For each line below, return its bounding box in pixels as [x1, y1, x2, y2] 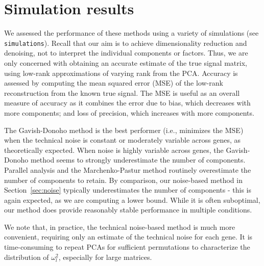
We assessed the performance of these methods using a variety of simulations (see [4, 28, 259, 38]
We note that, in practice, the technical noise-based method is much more [4, 221, 235, 232]
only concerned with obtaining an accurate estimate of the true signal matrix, [4, 57, 247, 68]
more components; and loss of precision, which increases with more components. [4, 107, 254, 118]
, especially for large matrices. [58, 251, 152, 262]
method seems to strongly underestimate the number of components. [30, 154, 246, 165]
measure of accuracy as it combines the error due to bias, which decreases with [4, 97, 251, 108]
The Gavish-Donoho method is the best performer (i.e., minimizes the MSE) [4, 124, 244, 135]
